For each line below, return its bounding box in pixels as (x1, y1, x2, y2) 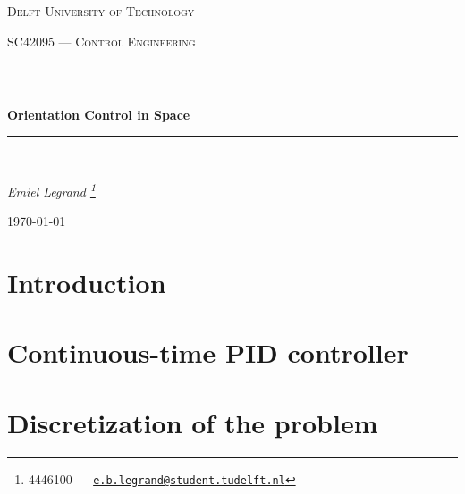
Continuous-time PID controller (7, 334, 409, 371)
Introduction (7, 264, 166, 300)
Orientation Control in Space (7, 105, 190, 123)
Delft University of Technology (7, 2, 195, 20)
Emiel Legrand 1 (7, 179, 96, 200)
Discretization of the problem (7, 404, 378, 440)
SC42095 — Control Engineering (7, 31, 196, 50)
